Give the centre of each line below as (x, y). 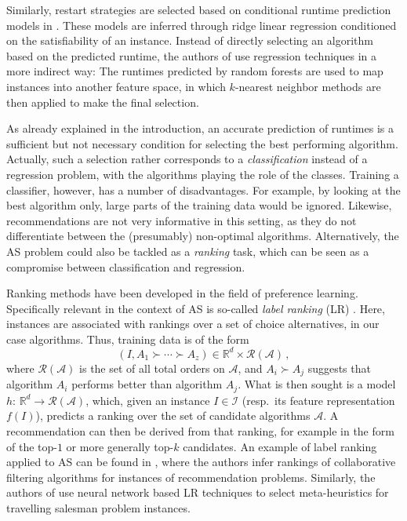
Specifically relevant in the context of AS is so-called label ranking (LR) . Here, (196, 308)
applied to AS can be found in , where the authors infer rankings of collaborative (201, 462)
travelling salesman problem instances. (98, 508)
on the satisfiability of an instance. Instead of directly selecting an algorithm (190, 40)
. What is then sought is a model (317, 384)
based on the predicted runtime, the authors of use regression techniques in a (191, 55)
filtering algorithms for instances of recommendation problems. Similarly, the (191, 477)
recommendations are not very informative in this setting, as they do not (182, 220)
